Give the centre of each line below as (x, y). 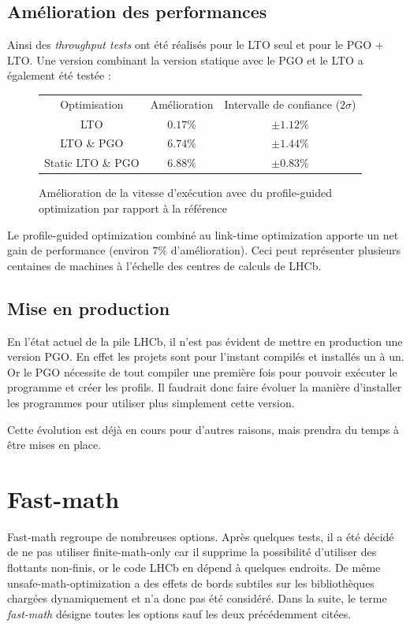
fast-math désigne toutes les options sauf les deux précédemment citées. (179, 613)
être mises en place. (54, 445)
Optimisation (92, 104)
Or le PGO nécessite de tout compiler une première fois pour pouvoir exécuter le (202, 371)
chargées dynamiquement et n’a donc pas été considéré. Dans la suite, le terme (197, 598)
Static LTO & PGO (92, 163)
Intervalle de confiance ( (282, 104)
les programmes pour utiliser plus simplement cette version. (151, 402)
